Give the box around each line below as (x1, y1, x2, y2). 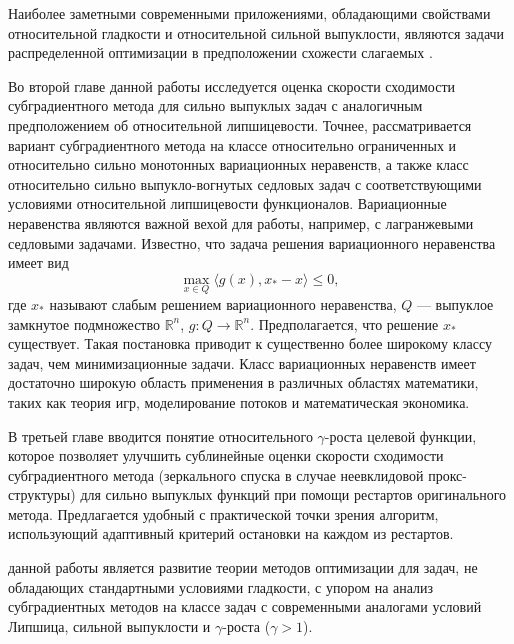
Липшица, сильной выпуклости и (8, 615, 211, 636)
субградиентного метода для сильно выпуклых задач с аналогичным (8, 95, 423, 116)
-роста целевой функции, (324, 425, 477, 446)
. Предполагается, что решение (250, 313, 439, 334)
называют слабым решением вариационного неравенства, (49, 293, 397, 314)
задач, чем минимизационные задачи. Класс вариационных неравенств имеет (8, 352, 476, 373)
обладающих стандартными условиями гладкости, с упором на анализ (8, 576, 434, 597)
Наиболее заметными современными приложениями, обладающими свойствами (8, 3, 491, 23)
